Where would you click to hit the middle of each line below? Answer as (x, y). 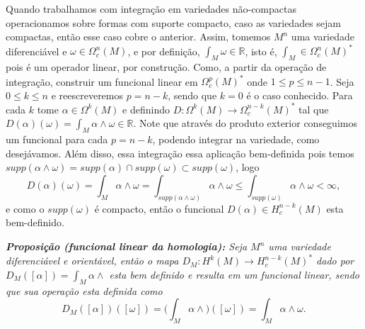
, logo (248, 167)
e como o (25, 208)
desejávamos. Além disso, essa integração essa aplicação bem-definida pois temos (180, 153)
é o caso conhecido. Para (300, 95)
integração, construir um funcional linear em (102, 81)
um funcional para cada (57, 139)
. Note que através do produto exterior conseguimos (245, 123)
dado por (335, 261)
